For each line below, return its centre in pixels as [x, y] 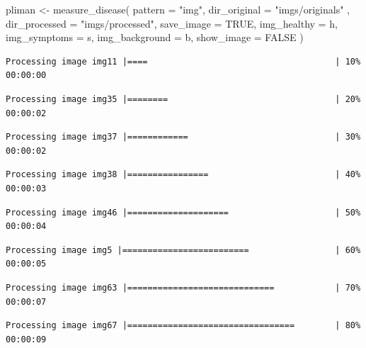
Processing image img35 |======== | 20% [183, 99]
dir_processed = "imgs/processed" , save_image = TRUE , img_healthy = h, [172, 23]
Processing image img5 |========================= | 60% [183, 250]
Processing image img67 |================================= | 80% [183, 326]
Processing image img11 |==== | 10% [183, 61]
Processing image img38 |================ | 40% [183, 175]
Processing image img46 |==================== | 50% [183, 212]
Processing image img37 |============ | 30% [183, 137]
